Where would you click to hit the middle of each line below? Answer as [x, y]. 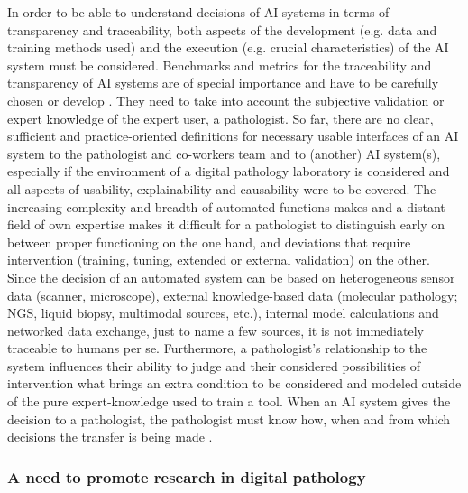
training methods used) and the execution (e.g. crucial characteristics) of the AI [228, 47]
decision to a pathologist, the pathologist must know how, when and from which [229, 419]
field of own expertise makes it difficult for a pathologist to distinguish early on [226, 224]
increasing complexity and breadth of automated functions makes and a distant [226, 206]
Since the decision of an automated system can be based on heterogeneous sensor [231, 277]
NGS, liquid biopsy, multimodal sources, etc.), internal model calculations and [223, 313]
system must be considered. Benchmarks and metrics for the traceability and [220, 65]
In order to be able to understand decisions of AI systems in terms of [198, 12]
